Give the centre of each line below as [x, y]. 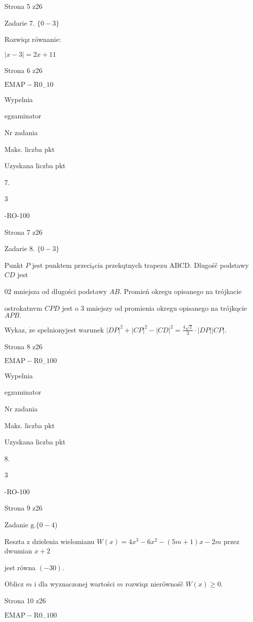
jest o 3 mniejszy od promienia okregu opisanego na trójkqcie [154, 308]
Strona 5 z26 [24, 6]
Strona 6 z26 [24, 70]
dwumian [18, 551]
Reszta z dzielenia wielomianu [50, 541]
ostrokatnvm [23, 308]
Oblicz [14, 584]
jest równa [20, 567]
